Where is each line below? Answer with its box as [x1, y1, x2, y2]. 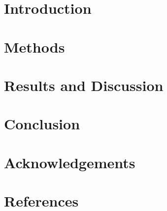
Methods [4, 36, 65, 57]
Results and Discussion [4, 75, 164, 95]
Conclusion [4, 114, 80, 134]
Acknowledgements [4, 152, 135, 172]
